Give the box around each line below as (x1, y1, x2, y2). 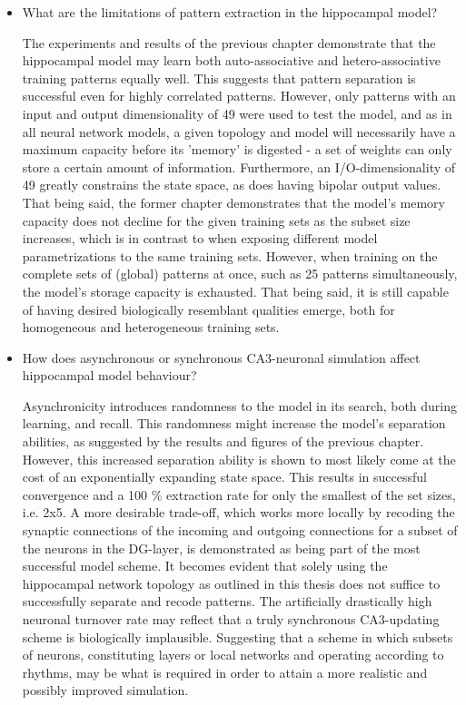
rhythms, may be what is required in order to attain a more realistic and (22, 662, 428, 681)
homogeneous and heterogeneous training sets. (22, 318, 280, 337)
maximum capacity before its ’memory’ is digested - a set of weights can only (22, 140, 452, 159)
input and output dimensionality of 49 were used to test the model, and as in (22, 103, 452, 122)
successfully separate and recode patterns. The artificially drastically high (22, 592, 432, 611)
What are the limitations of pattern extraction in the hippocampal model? (22, 3, 438, 21)
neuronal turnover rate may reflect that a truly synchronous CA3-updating (22, 610, 440, 628)
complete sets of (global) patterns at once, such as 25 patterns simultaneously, (22, 264, 458, 283)
